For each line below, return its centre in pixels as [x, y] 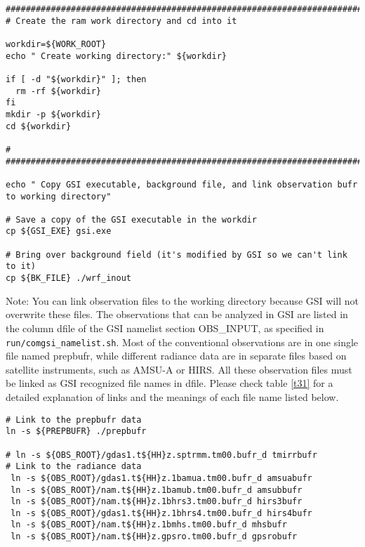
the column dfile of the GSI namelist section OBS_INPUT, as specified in [165, 328]
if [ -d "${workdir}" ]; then [76, 79]
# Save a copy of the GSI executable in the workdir [131, 219]
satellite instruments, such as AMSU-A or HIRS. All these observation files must [179, 369]
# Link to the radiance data [74, 467]
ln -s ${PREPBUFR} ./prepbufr [76, 431]
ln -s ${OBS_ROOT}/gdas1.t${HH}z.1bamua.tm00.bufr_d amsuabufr [161, 478]
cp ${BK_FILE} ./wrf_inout [68, 278]
